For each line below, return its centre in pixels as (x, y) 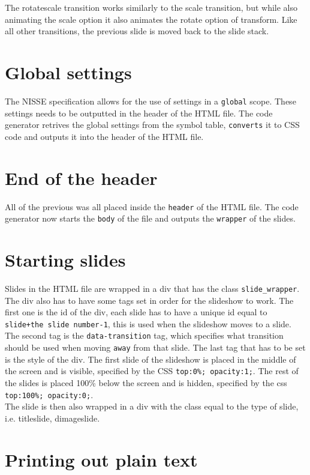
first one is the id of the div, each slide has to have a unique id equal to (136, 312)
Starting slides (65, 260)
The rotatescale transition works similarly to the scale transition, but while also (151, 7)
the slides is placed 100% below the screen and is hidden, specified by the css (146, 383)
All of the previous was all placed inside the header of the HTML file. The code (152, 206)
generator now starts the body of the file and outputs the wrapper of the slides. (150, 218)
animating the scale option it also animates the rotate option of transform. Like (151, 19)
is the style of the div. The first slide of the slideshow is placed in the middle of (151, 359)
